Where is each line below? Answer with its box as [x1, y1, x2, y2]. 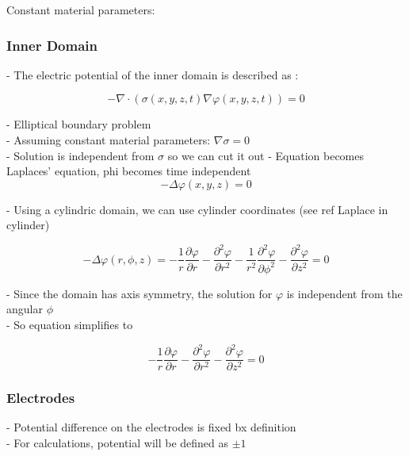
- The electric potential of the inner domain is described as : [6, 66, 299, 82]
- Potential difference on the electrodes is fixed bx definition [6, 419, 296, 435]
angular [6, 301, 43, 317]
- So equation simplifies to [6, 316, 133, 333]
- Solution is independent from [6, 147, 155, 163]
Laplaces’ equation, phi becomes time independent [6, 163, 251, 179]
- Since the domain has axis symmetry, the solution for [6, 285, 273, 301]
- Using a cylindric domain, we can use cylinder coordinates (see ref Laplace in [6, 201, 388, 217]
